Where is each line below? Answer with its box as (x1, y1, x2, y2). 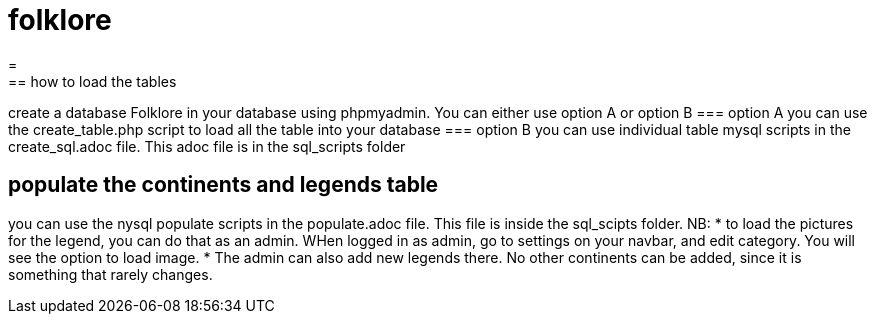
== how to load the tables (8, 72, 177, 90)
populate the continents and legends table (8, 172, 439, 198)
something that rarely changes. (8, 265, 213, 283)
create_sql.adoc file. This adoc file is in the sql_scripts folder (8, 137, 406, 155)
